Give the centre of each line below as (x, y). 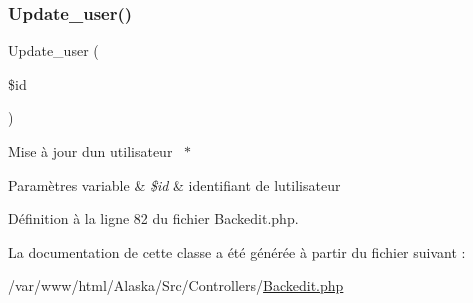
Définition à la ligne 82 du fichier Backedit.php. (153, 218)
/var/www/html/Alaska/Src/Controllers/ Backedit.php (176, 285)
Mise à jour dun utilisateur (90, 151)
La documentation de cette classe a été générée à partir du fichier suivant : (237, 251)
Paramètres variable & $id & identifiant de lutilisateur (174, 184)
